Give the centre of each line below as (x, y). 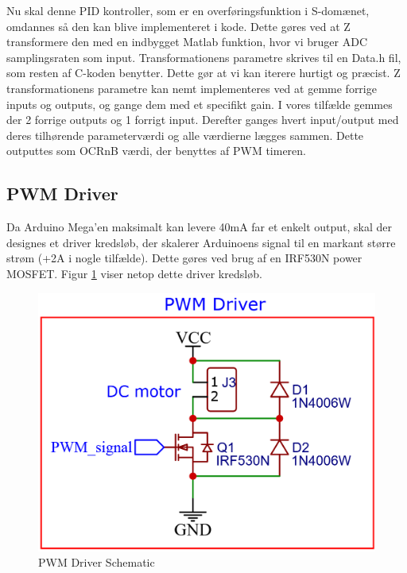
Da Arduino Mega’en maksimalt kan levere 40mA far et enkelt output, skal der (200, 227)
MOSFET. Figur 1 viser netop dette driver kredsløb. (134, 273)
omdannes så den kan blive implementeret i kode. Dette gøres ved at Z (178, 26)
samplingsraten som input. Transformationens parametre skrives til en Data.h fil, (204, 57)
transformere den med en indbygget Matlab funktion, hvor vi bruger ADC (187, 42)
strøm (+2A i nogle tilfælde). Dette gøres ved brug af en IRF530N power (184, 258)
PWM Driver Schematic (97, 562)
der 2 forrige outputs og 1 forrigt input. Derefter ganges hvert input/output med (203, 120)
